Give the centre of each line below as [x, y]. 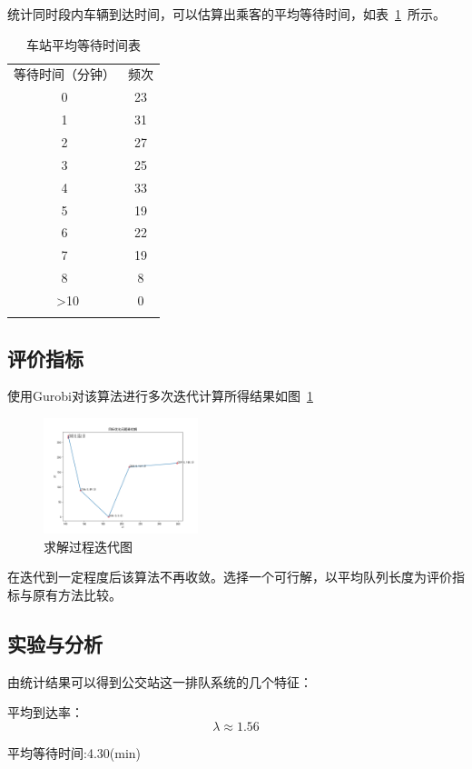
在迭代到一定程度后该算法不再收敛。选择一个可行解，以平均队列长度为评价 [230, 577]
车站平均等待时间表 [84, 44]
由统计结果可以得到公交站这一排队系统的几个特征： [160, 681]
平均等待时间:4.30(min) [74, 752]
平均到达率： [45, 712]
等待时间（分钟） [64, 74]
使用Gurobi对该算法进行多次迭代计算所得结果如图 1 [160, 396]
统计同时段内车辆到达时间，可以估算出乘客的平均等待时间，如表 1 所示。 [226, 14]
